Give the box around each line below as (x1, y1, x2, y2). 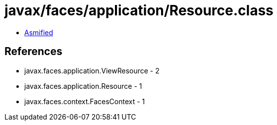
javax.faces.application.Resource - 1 (24, 81, 142, 90)
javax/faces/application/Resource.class (4, 2, 274, 19)
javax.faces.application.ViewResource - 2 (24, 66, 160, 75)
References (4, 45, 62, 58)
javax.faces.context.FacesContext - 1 (24, 97, 145, 106)
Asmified (24, 28, 54, 37)
